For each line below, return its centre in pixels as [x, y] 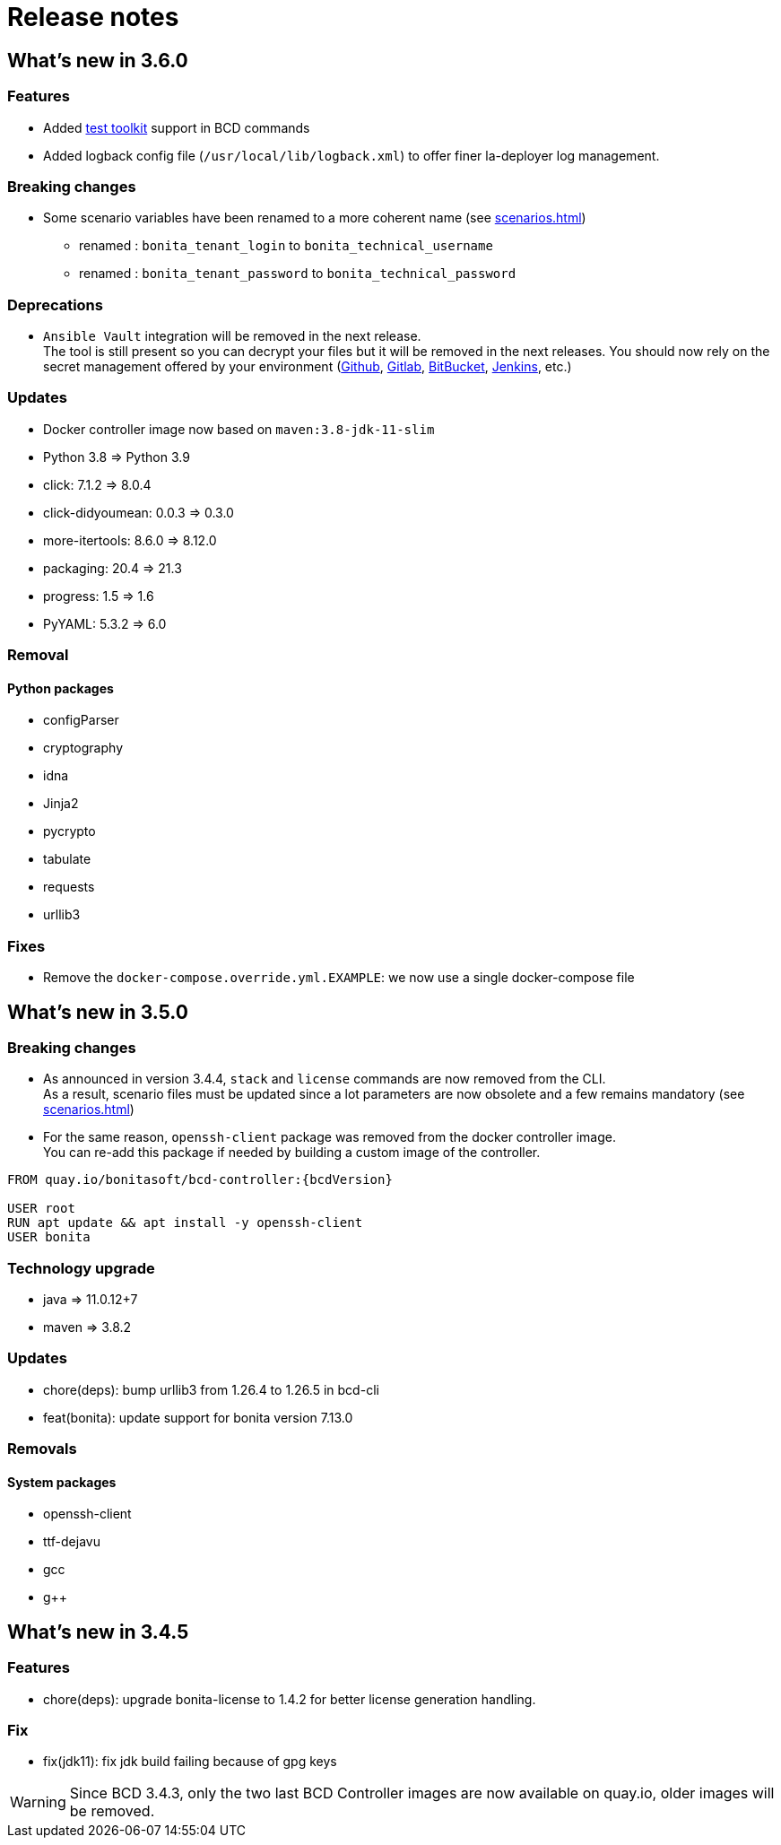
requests [69, 887]
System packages [62, 1482]
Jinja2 [61, 804]
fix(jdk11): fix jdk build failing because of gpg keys [190, 1762]
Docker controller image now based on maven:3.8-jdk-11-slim [239, 429]
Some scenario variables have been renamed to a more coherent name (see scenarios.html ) [315, 218]
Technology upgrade [81, 1268]
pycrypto [69, 831]
